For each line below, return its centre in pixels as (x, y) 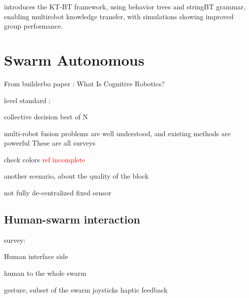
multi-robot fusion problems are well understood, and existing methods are (117, 133)
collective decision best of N (46, 117)
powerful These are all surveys (50, 143)
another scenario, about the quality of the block (76, 176)
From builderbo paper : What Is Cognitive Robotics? (84, 83)
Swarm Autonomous (74, 59)
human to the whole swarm (45, 273)
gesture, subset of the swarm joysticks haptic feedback (86, 289)
